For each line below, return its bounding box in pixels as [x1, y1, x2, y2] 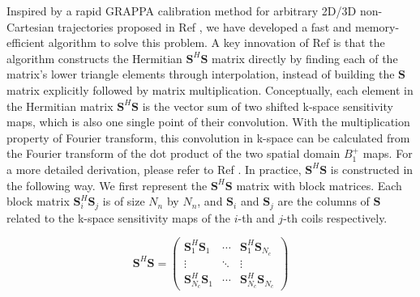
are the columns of [277, 193, 370, 210]
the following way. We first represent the [6, 176, 208, 193]
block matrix [6, 193, 70, 210]
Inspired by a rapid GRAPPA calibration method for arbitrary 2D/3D [6, 2, 357, 19]
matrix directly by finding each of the [212, 49, 398, 66]
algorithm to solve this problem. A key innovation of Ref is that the [48, 34, 385, 51]
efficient [6, 34, 45, 51]
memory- [354, 18, 400, 35]
